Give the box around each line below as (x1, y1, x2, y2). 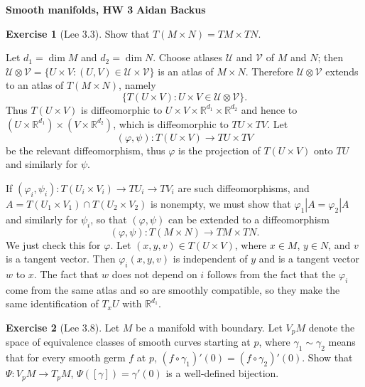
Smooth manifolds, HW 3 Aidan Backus (6, 2, 206, 16)
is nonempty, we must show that (151, 196, 291, 211)
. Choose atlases (153, 50, 223, 65)
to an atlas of (6, 78, 64, 92)
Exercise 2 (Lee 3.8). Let (6, 319, 120, 334)
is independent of (173, 251, 248, 266)
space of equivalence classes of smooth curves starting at (6, 334, 251, 349)
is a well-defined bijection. (165, 366, 279, 381)
